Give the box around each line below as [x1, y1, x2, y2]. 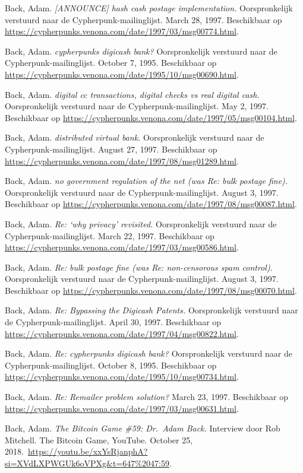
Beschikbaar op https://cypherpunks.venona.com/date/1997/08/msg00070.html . [5, 284, 297, 296]
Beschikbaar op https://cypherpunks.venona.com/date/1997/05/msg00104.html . [5, 111, 297, 123]
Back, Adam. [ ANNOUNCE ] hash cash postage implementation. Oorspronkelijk [5, 2, 293, 14]
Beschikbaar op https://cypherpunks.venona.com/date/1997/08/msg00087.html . [5, 198, 297, 210]
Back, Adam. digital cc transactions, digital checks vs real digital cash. [5, 88, 260, 100]
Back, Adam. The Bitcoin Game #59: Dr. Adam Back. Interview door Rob [5, 422, 280, 434]
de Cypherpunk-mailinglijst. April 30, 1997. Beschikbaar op [5, 316, 222, 328]
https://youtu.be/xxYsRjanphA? [27, 445, 148, 458]
